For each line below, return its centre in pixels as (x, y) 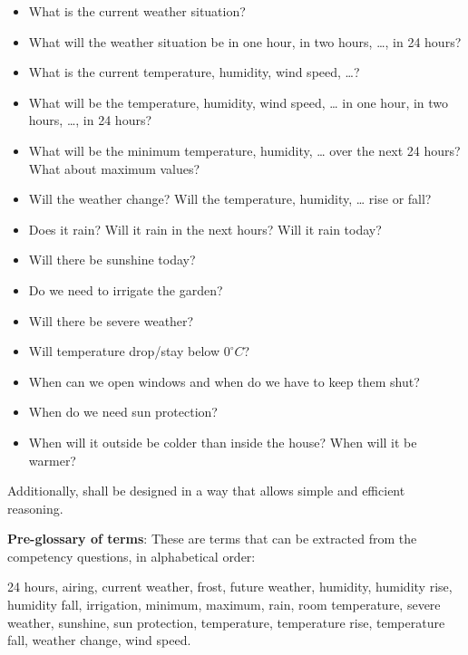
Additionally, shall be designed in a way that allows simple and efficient (206, 491)
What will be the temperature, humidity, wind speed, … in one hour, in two (239, 102)
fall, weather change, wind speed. (99, 640)
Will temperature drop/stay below (124, 351)
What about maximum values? (114, 168)
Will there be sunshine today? (112, 260)
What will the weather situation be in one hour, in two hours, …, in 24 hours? (245, 41)
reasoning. (35, 508)
